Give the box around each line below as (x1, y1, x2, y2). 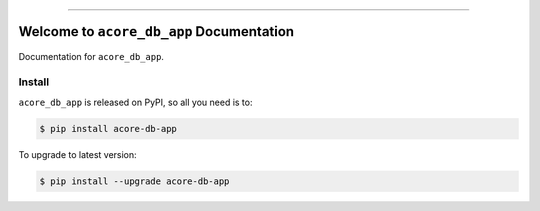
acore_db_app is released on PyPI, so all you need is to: (18, 96, 253, 108)
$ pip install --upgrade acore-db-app (39, 175, 230, 187)
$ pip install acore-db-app (39, 123, 177, 134)
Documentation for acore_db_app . (18, 50, 165, 62)
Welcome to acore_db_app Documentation (18, 23, 295, 40)
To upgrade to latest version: (18, 148, 137, 160)
